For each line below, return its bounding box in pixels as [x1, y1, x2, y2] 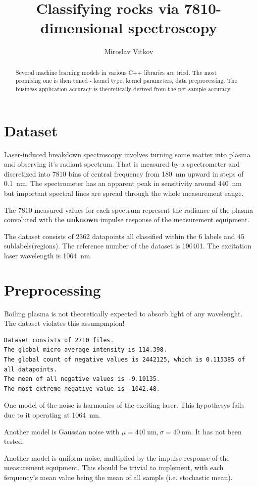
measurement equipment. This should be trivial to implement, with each [4, 462, 224, 473]
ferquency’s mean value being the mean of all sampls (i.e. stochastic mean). [4, 472, 233, 482]
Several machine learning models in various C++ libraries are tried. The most [15, 68, 217, 76]
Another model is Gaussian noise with [4, 426, 120, 436]
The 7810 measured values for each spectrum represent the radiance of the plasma [4, 204, 254, 215]
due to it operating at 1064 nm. [4, 410, 101, 420]
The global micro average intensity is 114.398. [4, 346, 167, 354]
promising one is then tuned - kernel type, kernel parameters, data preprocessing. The [15, 76, 237, 85]
